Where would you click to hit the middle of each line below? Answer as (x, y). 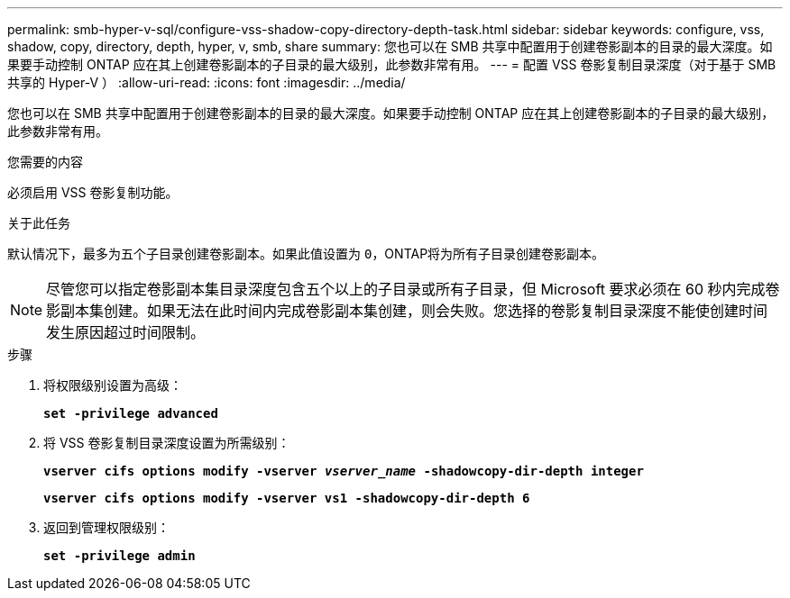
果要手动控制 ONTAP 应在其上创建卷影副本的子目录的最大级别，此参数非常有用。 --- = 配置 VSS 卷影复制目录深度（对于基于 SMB (392, 64)
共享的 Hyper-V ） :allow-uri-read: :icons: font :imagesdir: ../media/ (207, 82)
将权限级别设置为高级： (113, 385)
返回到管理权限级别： (106, 527)
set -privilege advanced (131, 413)
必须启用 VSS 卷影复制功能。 (93, 192)
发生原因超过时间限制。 (126, 332)
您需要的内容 (45, 162)
